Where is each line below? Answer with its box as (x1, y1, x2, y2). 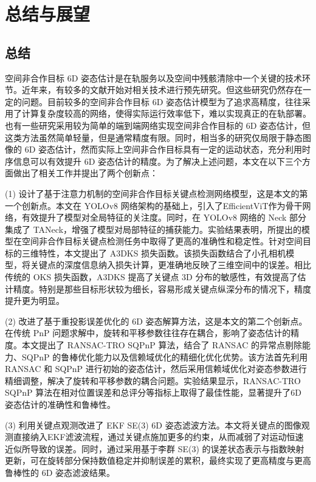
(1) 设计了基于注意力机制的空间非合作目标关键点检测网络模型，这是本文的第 (5, 187, 308, 199)
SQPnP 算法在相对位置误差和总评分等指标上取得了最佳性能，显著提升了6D (5, 386, 301, 399)
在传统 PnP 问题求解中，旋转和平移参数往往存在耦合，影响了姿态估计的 (5, 326, 291, 339)
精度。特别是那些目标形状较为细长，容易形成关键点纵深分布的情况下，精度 (13, 282, 311, 295)
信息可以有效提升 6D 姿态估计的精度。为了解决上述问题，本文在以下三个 (13, 154, 303, 167)
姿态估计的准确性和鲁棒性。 (5, 398, 115, 411)
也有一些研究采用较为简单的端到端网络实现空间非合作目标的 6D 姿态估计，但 (5, 119, 311, 131)
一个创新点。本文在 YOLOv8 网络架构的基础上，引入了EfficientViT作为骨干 (5, 199, 303, 212)
